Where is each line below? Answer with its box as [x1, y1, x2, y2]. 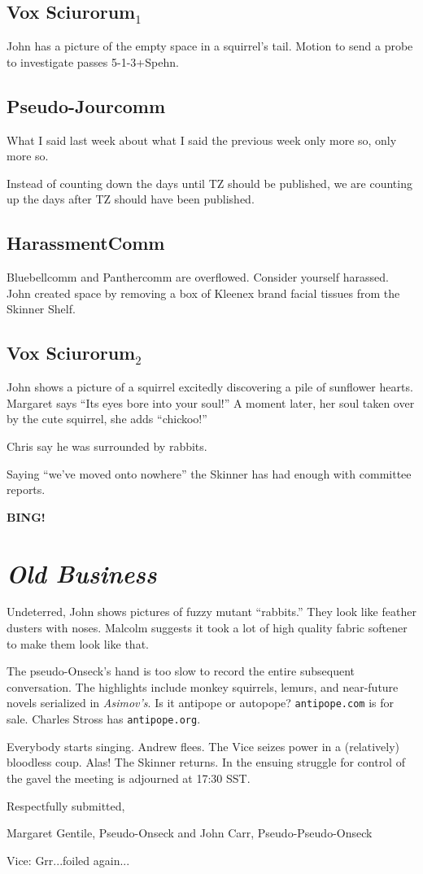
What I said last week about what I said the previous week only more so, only [7, 131, 397, 148]
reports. [7, 481, 46, 498]
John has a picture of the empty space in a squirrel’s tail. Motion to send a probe [7, 37, 413, 55]
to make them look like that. [7, 635, 149, 652]
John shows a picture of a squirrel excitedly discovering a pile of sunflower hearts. [7, 378, 413, 395]
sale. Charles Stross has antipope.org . [7, 710, 201, 728]
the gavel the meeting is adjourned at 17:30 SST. [7, 769, 251, 786]
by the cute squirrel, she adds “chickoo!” [7, 410, 207, 427]
